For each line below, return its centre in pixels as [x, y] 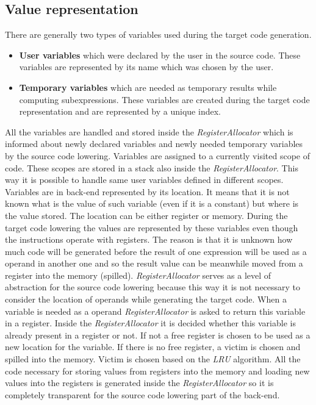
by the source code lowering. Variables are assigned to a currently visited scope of [157, 155]
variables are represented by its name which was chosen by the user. [146, 67]
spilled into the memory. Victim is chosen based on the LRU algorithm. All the [153, 359]
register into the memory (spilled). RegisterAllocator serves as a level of [138, 275]
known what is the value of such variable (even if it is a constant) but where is [152, 203]
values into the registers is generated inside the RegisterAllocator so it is [139, 383]
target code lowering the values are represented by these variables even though [152, 227]
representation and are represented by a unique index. [120, 111]
